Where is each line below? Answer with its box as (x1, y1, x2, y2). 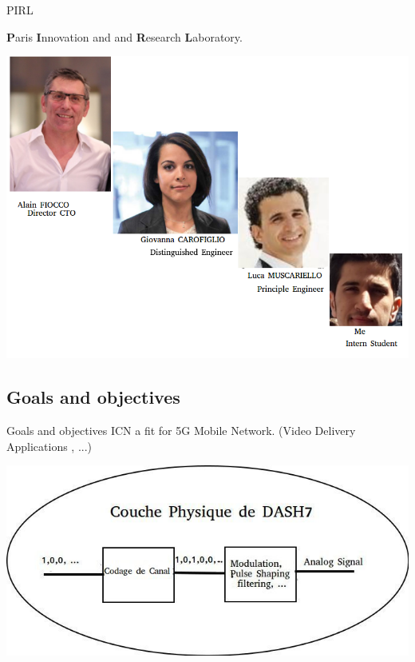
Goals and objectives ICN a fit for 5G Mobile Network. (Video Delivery (6, 421, 356, 438)
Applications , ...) (6, 437, 93, 454)
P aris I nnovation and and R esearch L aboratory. (6, 28, 243, 45)
